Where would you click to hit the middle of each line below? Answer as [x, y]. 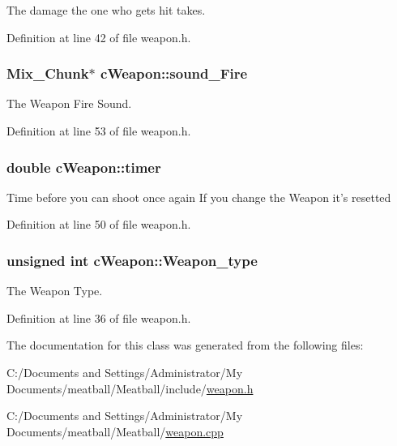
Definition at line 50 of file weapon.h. [99, 224]
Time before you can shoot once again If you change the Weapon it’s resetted [199, 197]
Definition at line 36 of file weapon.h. [99, 317]
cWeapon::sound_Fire [174, 73]
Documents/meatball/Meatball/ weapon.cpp [115, 431]
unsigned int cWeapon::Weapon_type [132, 260]
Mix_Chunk [48, 73]
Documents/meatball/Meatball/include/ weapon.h [130, 388]
